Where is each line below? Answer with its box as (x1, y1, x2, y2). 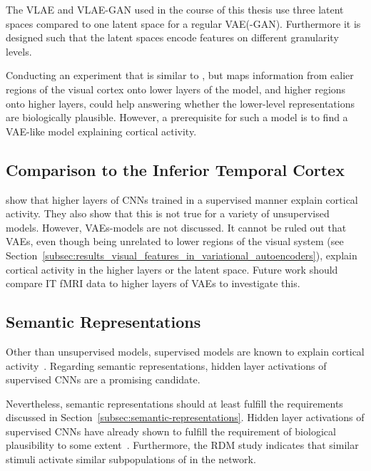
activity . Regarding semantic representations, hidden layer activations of (6, 358, 327, 373)
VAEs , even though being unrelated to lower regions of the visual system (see (6, 234, 344, 249)
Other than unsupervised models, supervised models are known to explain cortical (6, 343, 365, 358)
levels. (6, 43, 32, 58)
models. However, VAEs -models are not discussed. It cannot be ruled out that (6, 219, 347, 234)
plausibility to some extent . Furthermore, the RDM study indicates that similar (6, 438, 359, 452)
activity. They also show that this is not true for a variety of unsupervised (6, 206, 330, 221)
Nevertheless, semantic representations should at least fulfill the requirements (6, 395, 343, 410)
